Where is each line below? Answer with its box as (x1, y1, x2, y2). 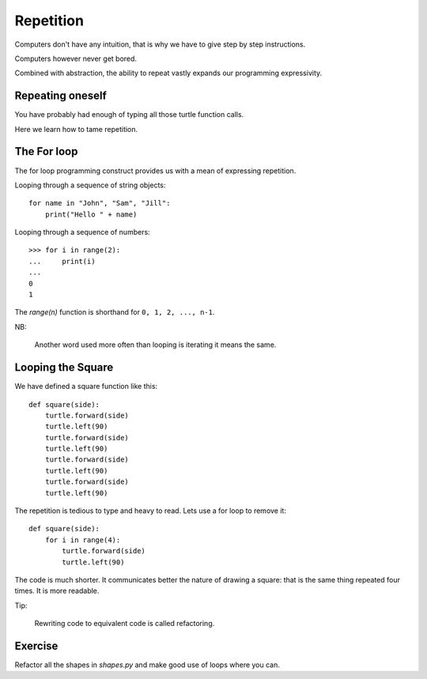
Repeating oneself (14, 89, 107, 103)
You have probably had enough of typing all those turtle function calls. (14, 110, 244, 119)
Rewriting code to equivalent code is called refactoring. (34, 619, 215, 628)
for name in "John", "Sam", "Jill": (28, 198, 171, 208)
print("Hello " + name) (44, 209, 138, 219)
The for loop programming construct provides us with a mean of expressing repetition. (14, 166, 297, 175)
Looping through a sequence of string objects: (14, 180, 166, 190)
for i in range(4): (44, 535, 121, 545)
